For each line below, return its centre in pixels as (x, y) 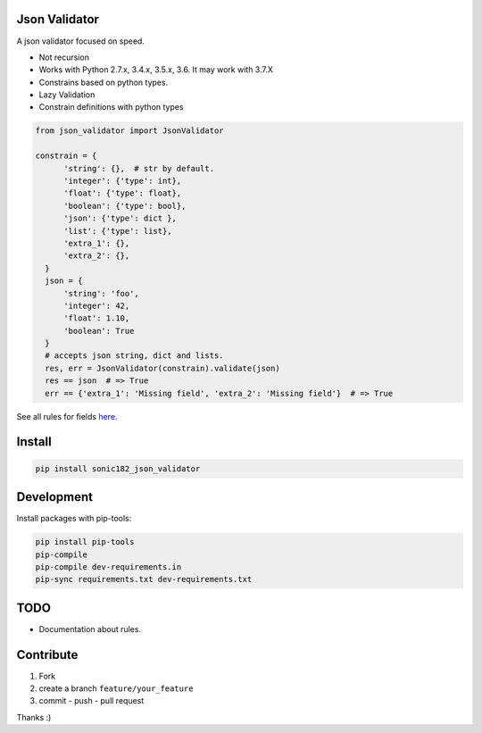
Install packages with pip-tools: (74, 519)
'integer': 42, (97, 305)
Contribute (47, 655)
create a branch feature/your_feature (116, 688)
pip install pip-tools (85, 542)
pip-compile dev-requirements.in (108, 566)
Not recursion (64, 57)
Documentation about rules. (90, 629)
